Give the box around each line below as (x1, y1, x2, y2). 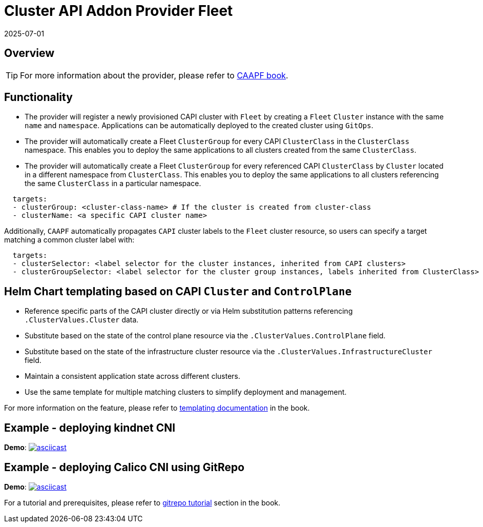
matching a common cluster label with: (4, 235, 135, 245)
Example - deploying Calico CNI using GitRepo (4, 460, 245, 474)
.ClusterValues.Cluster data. (25, 315, 139, 325)
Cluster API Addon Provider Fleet (4, 2, 233, 19)
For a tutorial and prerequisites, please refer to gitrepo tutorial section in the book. (4, 498, 281, 507)
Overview (4, 47, 55, 60)
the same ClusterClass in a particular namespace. (25, 179, 201, 188)
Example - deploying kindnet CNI (4, 421, 176, 434)
